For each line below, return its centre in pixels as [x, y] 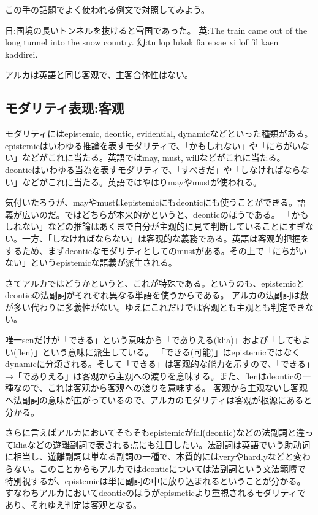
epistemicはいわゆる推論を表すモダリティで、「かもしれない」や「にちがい [153, 145]
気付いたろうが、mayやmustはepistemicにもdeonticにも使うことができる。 [151, 202]
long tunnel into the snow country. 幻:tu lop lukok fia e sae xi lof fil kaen [142, 42]
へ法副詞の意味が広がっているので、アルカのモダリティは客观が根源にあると [159, 400]
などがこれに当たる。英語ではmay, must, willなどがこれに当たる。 [153, 157]
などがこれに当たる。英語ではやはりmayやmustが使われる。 [142, 181]
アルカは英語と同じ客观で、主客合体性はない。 [99, 75]
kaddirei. [21, 54]
